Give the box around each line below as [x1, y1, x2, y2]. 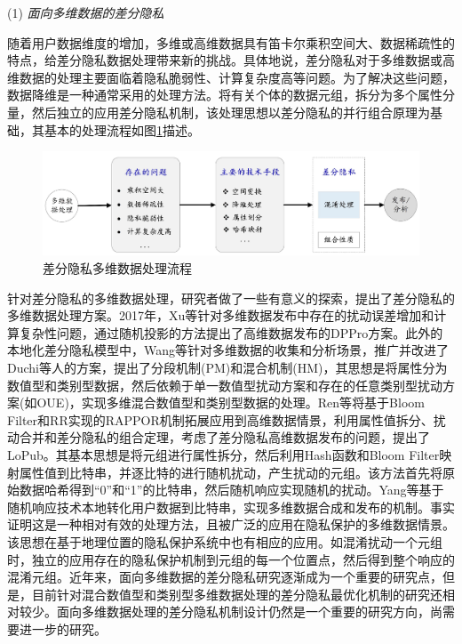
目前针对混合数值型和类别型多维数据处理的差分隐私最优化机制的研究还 [31, 584, 442, 603]
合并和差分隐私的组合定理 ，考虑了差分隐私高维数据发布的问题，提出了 [19, 428, 430, 447]
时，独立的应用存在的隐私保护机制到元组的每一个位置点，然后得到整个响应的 [7, 550, 455, 568]
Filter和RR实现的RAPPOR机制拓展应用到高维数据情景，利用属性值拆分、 [7, 410, 434, 429]
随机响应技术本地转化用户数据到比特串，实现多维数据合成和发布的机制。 [7, 497, 430, 516]
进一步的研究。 [19, 619, 107, 638]
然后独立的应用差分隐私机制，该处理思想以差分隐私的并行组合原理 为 [31, 102, 430, 121]
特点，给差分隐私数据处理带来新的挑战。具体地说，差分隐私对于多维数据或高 [7, 51, 455, 69]
